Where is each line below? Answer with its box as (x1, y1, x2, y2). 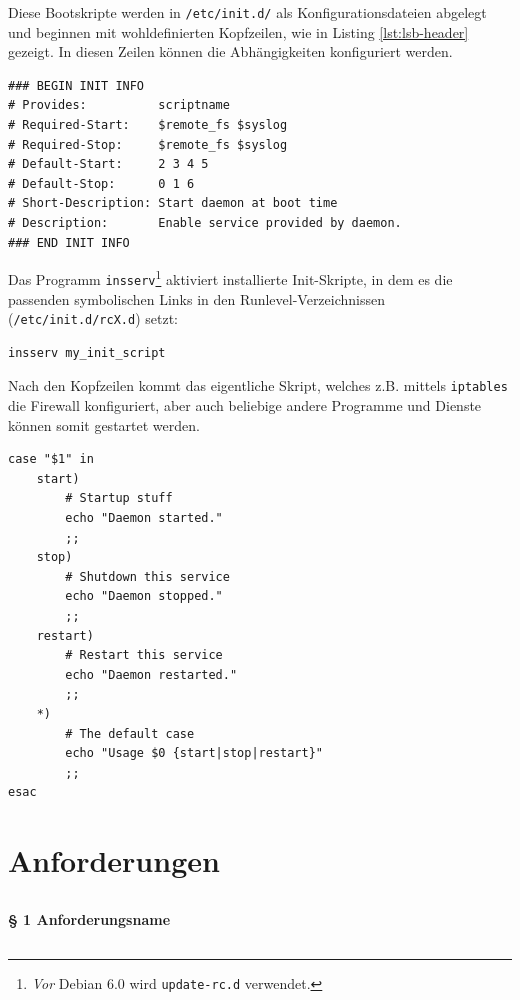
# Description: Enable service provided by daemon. (8, 216, 402, 230)
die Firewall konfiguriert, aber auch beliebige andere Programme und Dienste (8, 395, 482, 415)
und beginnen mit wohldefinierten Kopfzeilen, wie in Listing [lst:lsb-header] (8, 21, 469, 42)
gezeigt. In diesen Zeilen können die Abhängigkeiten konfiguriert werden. (8, 41, 453, 62)
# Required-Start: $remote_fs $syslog (8, 118, 288, 133)
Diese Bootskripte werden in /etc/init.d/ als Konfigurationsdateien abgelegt (8, 2, 487, 22)
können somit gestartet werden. (8, 414, 200, 435)
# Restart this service (65, 648, 223, 663)
